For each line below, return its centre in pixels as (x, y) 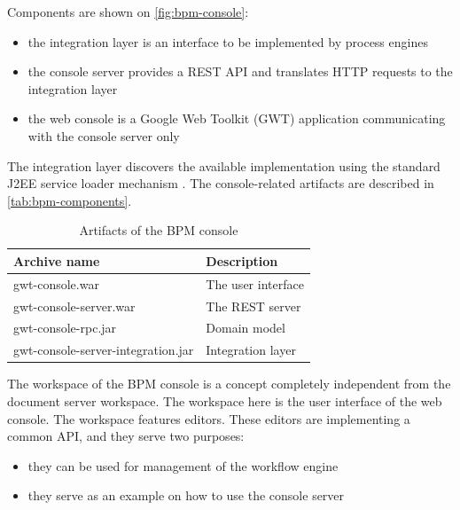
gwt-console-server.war (74, 306)
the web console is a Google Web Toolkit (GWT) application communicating (237, 118)
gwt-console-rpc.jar (65, 328)
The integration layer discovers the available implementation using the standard (224, 165)
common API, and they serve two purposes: (126, 436)
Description (242, 260)
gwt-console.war (56, 283)
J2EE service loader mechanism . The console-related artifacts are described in (221, 183)
